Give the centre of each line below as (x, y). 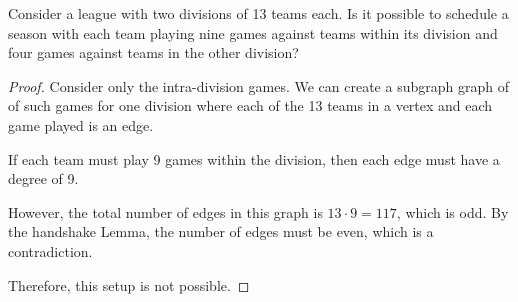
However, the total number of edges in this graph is (165, 211)
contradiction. (50, 250)
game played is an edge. (81, 124)
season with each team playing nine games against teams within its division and (253, 32)
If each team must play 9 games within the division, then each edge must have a (254, 158)
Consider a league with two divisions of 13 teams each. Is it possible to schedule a (258, 13)
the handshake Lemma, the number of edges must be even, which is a (221, 231)
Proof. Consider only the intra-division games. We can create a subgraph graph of (258, 85)
